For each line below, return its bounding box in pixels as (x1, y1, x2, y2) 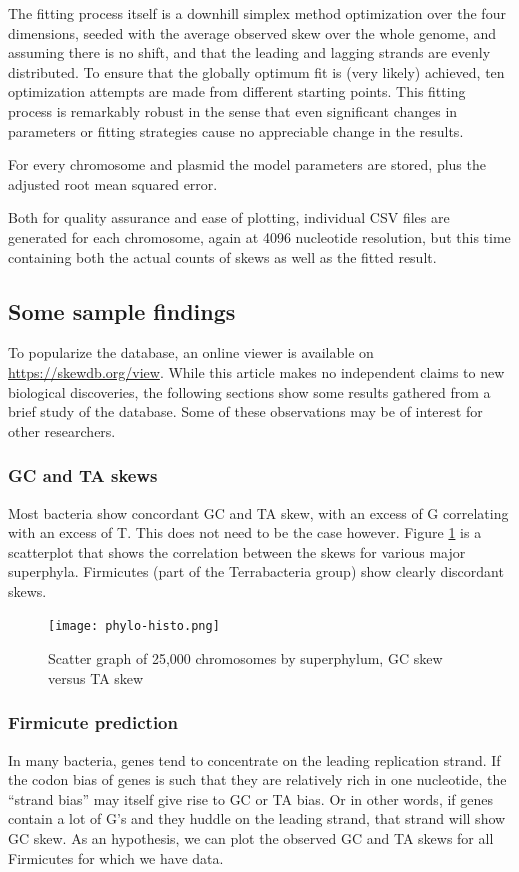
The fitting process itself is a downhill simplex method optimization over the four (8, 3, 506, 23)
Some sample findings (8, 295, 236, 326)
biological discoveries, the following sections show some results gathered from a (8, 381, 491, 402)
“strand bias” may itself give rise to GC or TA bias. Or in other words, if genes (8, 788, 494, 809)
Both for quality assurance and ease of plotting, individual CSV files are (8, 207, 450, 228)
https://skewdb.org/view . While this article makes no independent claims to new (8, 361, 505, 382)
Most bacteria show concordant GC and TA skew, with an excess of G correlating (8, 502, 509, 523)
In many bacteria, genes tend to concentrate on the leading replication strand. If (8, 749, 501, 770)
